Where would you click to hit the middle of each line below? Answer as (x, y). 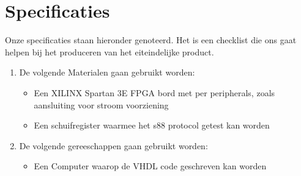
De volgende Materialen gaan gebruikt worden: (107, 72)
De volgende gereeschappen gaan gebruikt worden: (113, 145)
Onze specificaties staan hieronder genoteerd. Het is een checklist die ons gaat (151, 40)
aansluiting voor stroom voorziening (101, 104)
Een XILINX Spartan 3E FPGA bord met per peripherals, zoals (154, 92)
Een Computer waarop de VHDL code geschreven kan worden (150, 166)
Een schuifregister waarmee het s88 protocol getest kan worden (152, 125)
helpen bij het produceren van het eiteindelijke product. (110, 51)
